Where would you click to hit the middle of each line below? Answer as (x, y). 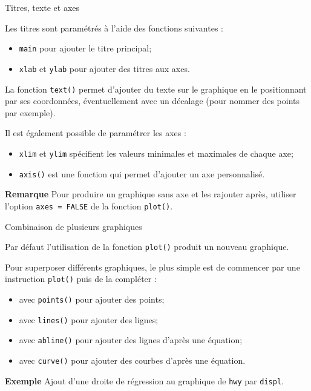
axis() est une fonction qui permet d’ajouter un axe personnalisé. (142, 173)
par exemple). (30, 112)
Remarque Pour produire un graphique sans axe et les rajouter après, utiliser (151, 194)
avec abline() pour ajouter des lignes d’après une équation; (131, 340)
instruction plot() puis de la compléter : (81, 279)
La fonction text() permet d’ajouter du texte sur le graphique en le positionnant (156, 89)
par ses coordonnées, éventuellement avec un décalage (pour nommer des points (152, 101)
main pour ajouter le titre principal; (85, 48)
